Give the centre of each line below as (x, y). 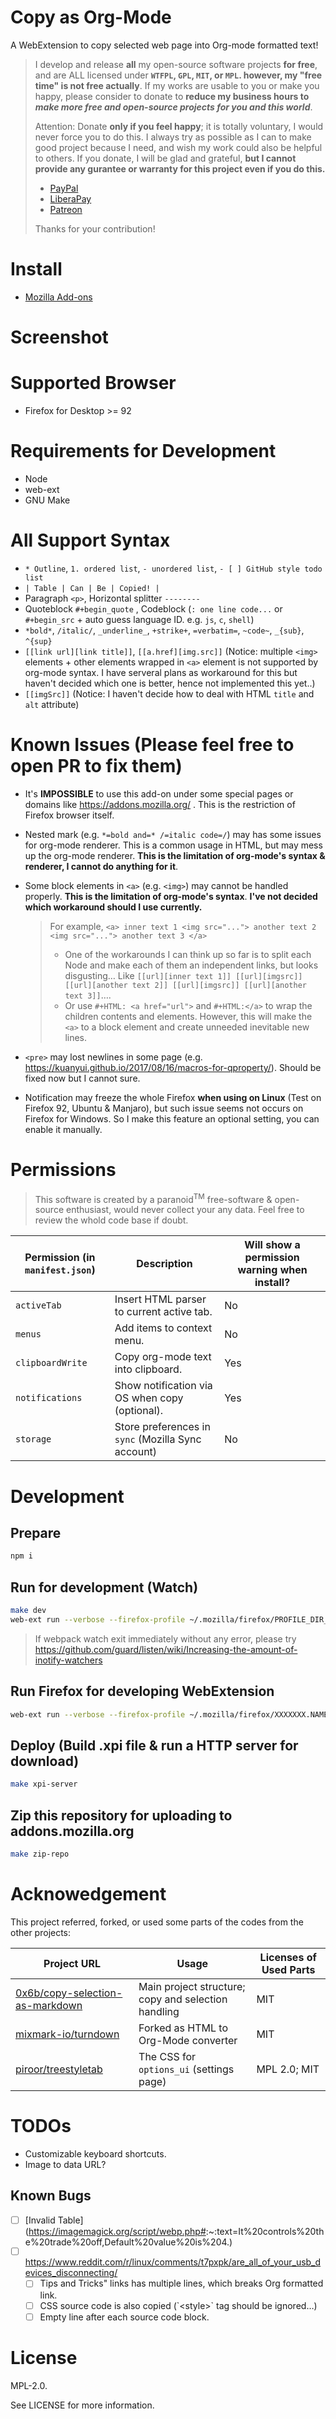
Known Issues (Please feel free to (152, 745)
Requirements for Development (143, 451)
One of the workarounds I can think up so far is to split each (188, 954)
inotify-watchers (68, 1660)
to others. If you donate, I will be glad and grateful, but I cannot (165, 158)
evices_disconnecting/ (71, 2273)
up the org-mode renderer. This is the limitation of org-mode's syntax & (175, 855)
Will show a (272, 1245)
